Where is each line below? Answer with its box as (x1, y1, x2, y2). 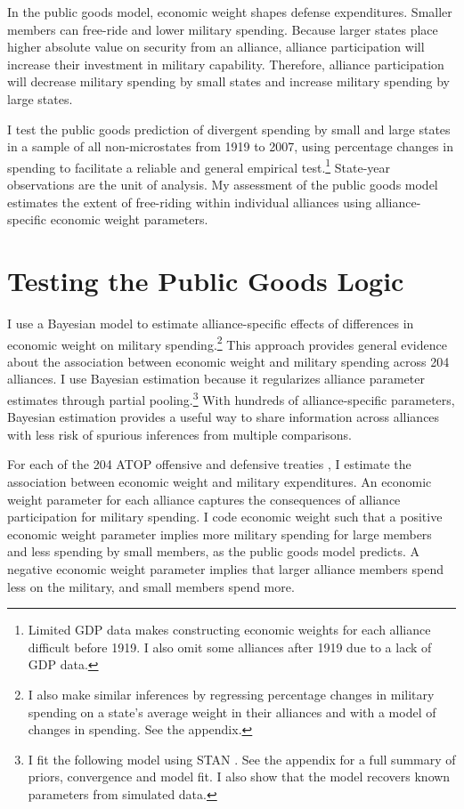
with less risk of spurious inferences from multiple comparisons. (7, 425, 352, 443)
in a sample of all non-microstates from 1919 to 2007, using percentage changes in (7, 137, 453, 156)
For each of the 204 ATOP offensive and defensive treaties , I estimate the (7, 455, 411, 473)
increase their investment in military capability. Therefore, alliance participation (7, 54, 444, 73)
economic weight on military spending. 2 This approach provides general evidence (7, 332, 447, 353)
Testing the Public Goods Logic (7, 262, 404, 298)
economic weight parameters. (50, 210, 208, 229)
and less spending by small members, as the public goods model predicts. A (7, 542, 420, 561)
